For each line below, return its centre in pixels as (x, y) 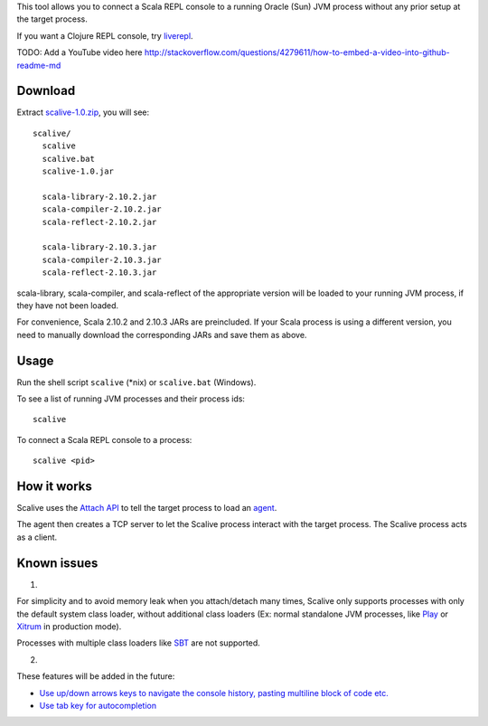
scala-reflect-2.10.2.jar (99, 222)
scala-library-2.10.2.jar (99, 196)
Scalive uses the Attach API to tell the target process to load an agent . (147, 508)
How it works (54, 486)
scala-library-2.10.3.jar (99, 247)
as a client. (37, 537)
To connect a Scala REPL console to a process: (104, 439)
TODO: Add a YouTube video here (80, 52)
